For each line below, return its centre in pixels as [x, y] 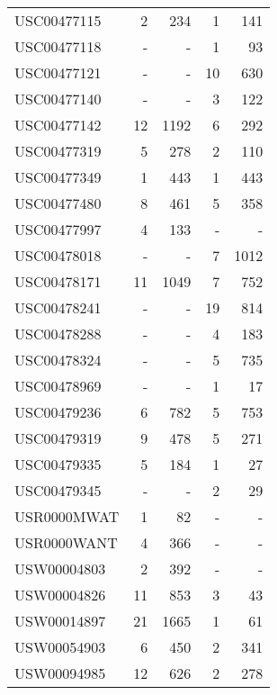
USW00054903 [60, 647]
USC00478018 [58, 255]
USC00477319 [58, 151]
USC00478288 [58, 334]
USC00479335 [58, 464]
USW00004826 [60, 595]
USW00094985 [60, 673]
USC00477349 [58, 177]
